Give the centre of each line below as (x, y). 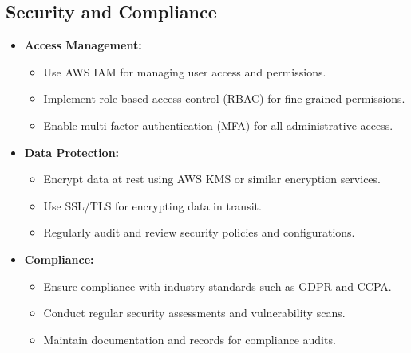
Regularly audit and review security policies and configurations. (199, 232)
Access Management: (83, 45)
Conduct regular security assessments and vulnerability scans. (194, 313)
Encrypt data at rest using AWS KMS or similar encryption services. (212, 179)
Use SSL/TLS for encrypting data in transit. (152, 205)
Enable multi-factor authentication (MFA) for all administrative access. (218, 125)
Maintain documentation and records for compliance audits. (190, 339)
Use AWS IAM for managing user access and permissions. (185, 71)
